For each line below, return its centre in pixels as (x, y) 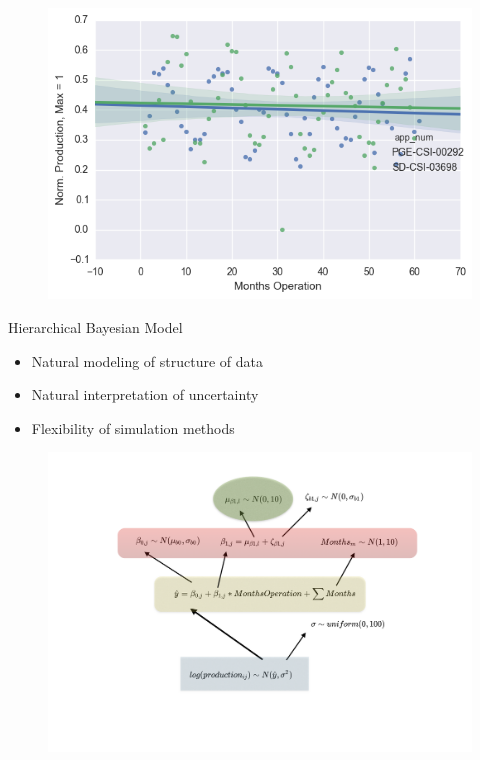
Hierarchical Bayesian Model (95, 326)
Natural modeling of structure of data (147, 360)
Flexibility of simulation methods (133, 427)
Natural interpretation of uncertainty (145, 394)
